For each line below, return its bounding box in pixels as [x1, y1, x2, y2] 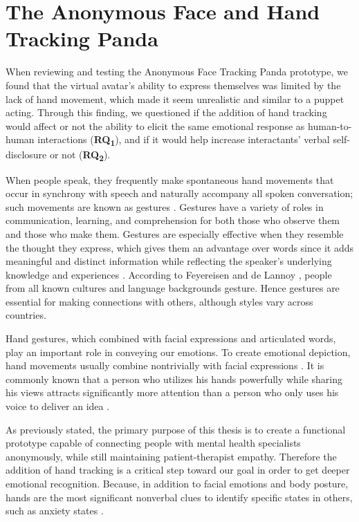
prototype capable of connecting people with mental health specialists [6, 436, 301, 450]
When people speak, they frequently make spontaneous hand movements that [6, 172, 334, 187]
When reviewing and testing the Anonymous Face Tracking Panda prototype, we [6, 64, 348, 79]
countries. [6, 308, 46, 322]
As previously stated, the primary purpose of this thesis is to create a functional [6, 422, 346, 436]
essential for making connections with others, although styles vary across [6, 294, 313, 308]
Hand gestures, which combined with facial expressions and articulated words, [6, 331, 336, 346]
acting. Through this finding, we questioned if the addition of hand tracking [6, 105, 327, 120]
